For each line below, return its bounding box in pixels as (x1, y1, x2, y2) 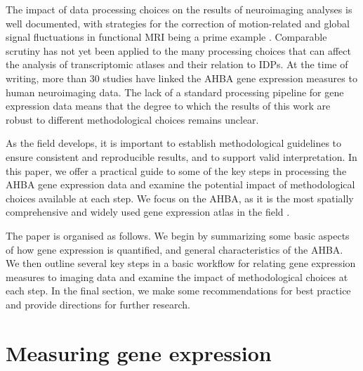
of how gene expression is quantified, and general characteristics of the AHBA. (6, 242, 343, 256)
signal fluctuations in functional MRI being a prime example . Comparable (6, 30, 327, 44)
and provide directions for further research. (6, 297, 190, 311)
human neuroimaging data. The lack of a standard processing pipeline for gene (6, 84, 344, 99)
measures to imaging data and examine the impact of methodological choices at (6, 269, 348, 284)
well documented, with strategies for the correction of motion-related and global (6, 15, 350, 30)
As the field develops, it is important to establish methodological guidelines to (6, 136, 342, 150)
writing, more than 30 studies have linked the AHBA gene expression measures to (6, 70, 357, 85)
